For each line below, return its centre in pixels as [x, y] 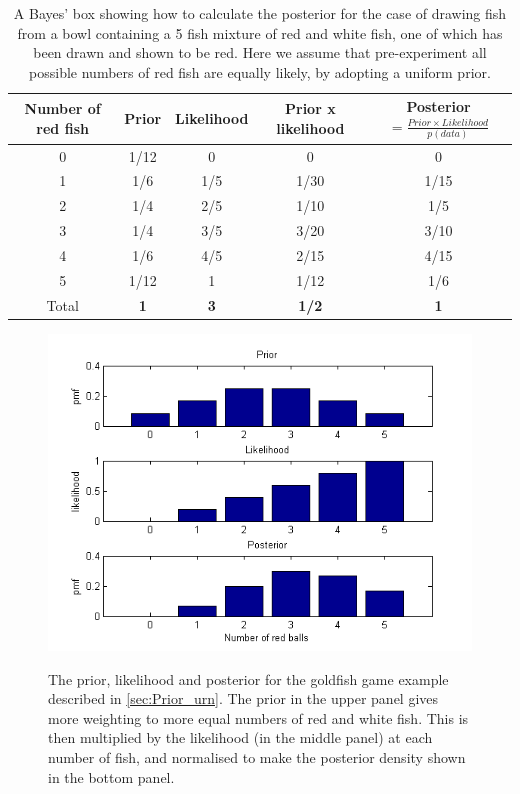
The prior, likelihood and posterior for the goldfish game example [248, 678]
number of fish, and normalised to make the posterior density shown [257, 757]
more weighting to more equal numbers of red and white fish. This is [258, 717]
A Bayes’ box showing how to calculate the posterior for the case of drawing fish [260, 13]
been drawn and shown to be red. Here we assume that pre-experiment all [260, 52]
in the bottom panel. [111, 776]
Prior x [310, 108]
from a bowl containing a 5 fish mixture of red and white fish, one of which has [260, 32]
